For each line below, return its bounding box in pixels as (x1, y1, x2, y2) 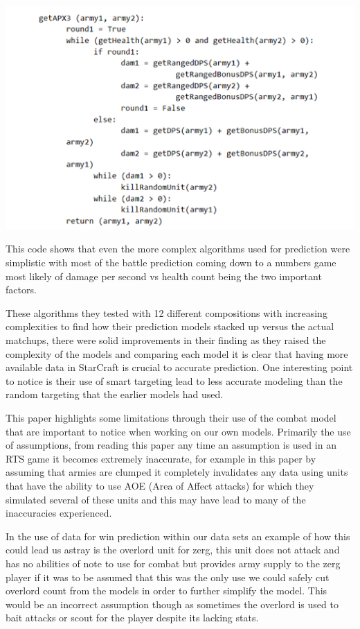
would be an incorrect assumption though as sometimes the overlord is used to (6, 596, 339, 611)
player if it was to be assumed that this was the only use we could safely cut (6, 569, 330, 584)
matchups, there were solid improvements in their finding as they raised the (6, 333, 326, 347)
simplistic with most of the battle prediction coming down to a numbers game (6, 255, 336, 270)
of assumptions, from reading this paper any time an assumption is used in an (6, 438, 336, 452)
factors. (6, 282, 37, 297)
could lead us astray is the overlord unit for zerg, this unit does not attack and (6, 542, 340, 557)
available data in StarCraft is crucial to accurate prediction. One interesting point (6, 360, 353, 374)
